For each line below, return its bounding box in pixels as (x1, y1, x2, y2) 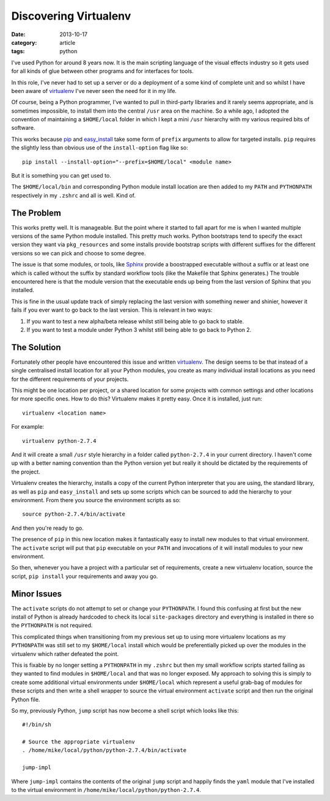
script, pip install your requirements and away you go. (11, 573, 158, 580)
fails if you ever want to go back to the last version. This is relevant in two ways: (11, 306, 213, 314)
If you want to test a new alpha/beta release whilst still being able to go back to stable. (26, 317, 244, 325)
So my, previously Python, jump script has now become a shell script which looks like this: (11, 707, 239, 714)
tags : (11, 48, 25, 55)
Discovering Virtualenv (11, 9, 131, 23)
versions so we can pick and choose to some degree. (11, 249, 146, 257)
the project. (11, 468, 41, 475)
